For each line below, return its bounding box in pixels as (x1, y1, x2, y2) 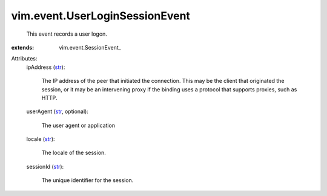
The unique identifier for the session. (41, 177, 134, 184)
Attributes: (11, 55, 38, 62)
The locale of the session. (41, 149, 106, 157)
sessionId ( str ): (26, 163, 64, 170)
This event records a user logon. (26, 30, 107, 38)
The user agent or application (41, 122, 115, 129)
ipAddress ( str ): (26, 64, 65, 71)
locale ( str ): (26, 136, 55, 143)
